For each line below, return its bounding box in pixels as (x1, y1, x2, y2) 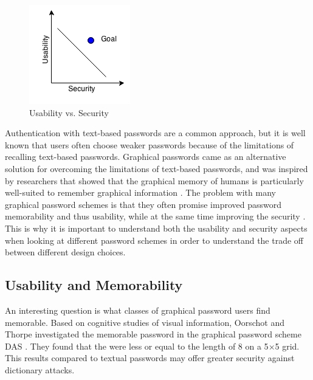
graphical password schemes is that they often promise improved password (5, 198, 281, 210)
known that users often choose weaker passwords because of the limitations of (5, 138, 294, 151)
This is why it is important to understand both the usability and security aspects (5, 221, 308, 234)
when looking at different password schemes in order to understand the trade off (5, 233, 303, 246)
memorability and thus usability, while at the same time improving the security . (5, 210, 306, 223)
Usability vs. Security (29, 106, 109, 119)
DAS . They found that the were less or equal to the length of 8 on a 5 (5, 339, 269, 352)
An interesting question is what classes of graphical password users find (5, 303, 270, 316)
